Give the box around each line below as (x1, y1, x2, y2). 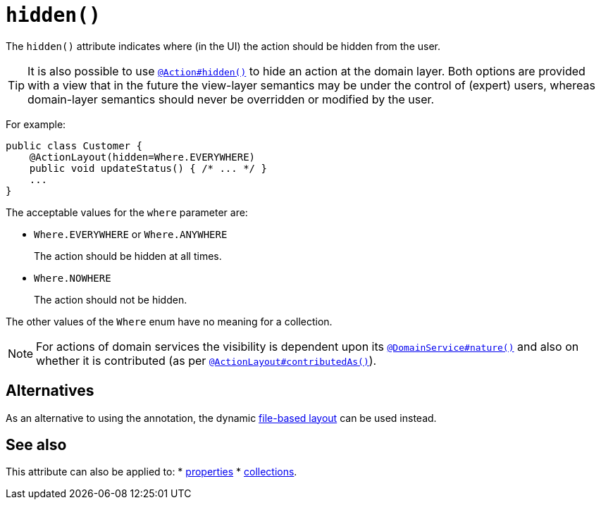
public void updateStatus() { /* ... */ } (29, 162, 267, 174)
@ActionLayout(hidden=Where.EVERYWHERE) (29, 151, 256, 163)
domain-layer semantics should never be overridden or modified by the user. (27, 92, 435, 106)
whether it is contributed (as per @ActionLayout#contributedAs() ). (36, 353, 377, 368)
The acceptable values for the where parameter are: (6, 206, 248, 218)
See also (6, 436, 67, 454)
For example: (6, 118, 66, 130)
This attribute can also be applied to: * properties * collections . (6, 466, 297, 478)
